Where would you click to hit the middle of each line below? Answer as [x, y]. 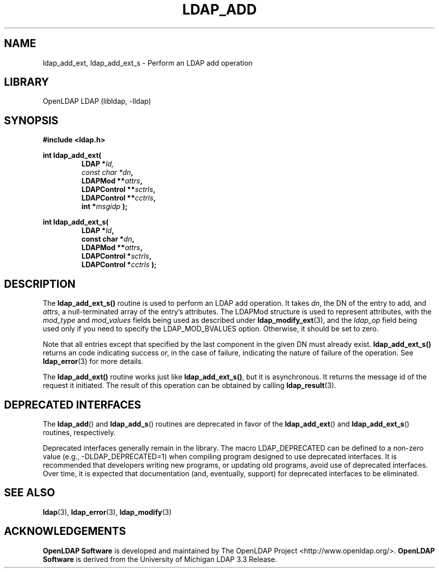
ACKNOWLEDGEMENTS [65, 531]
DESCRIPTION [40, 284]
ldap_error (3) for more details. [93, 361]
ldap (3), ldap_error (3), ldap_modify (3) [107, 512]
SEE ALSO [30, 493]
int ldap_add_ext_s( [76, 222]
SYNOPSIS [31, 120]
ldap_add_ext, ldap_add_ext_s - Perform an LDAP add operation [148, 63]
